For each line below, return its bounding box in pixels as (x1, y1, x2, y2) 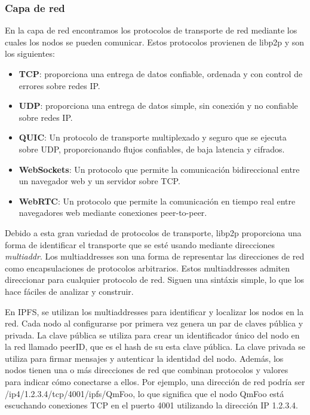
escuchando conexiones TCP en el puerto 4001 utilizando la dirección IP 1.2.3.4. (5, 399, 299, 411)
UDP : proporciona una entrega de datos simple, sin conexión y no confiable (19, 99, 298, 112)
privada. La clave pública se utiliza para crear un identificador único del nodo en (5, 328, 300, 341)
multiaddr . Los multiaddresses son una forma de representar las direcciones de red (5, 250, 305, 263)
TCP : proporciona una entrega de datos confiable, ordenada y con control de (19, 68, 303, 80)
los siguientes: (5, 47, 55, 60)
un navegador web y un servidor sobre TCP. (19, 175, 180, 187)
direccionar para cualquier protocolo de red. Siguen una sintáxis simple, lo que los (5, 273, 305, 286)
